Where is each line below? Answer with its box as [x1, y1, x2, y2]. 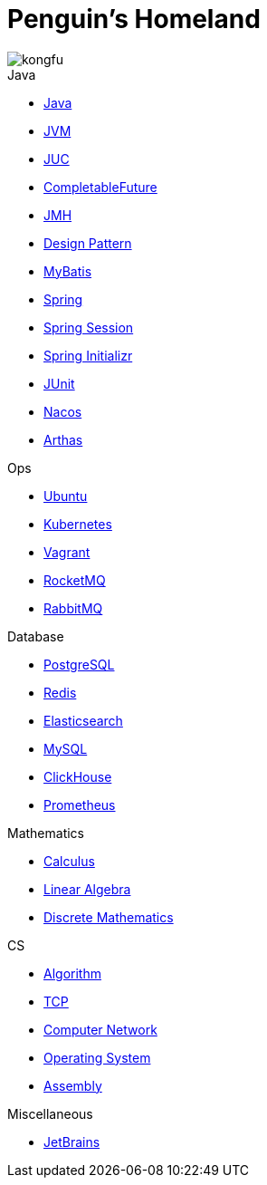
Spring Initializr [43, 347, 133, 363]
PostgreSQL [43, 656, 115, 672]
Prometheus [43, 796, 116, 813]
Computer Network [43, 1021, 157, 1037]
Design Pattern [43, 235, 132, 251]
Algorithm [43, 965, 101, 981]
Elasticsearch [43, 712, 123, 728]
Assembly [43, 1077, 102, 1093]
